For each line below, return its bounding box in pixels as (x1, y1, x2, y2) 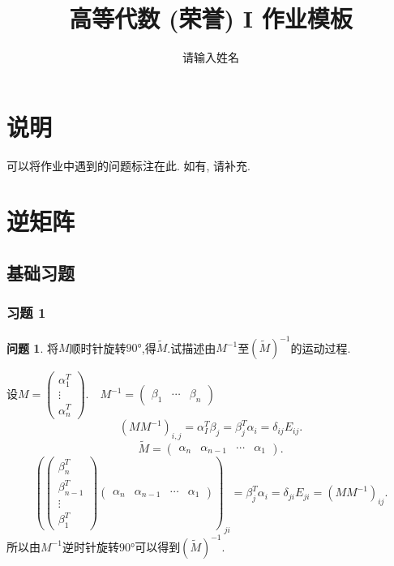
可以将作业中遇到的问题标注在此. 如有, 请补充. (6, 157, 251, 174)
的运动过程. (290, 339, 351, 356)
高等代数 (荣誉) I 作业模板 (69, 2, 353, 35)
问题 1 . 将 (6, 339, 58, 356)
